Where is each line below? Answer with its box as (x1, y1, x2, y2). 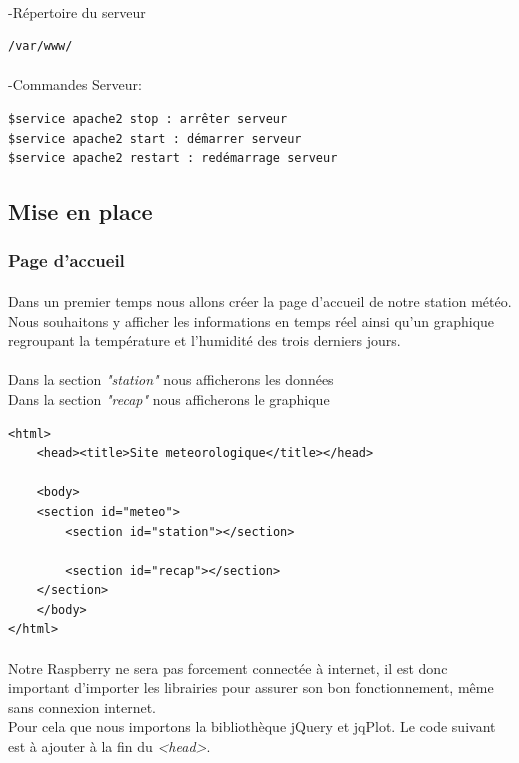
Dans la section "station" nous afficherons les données (8, 369, 334, 390)
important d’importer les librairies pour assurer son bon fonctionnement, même (8, 677, 494, 698)
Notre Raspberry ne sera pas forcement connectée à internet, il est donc (8, 657, 448, 678)
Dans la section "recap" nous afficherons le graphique (8, 388, 330, 409)
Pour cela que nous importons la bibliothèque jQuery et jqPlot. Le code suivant (8, 716, 496, 737)
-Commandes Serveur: (8, 74, 142, 95)
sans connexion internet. (8, 696, 156, 717)
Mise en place (8, 196, 153, 227)
